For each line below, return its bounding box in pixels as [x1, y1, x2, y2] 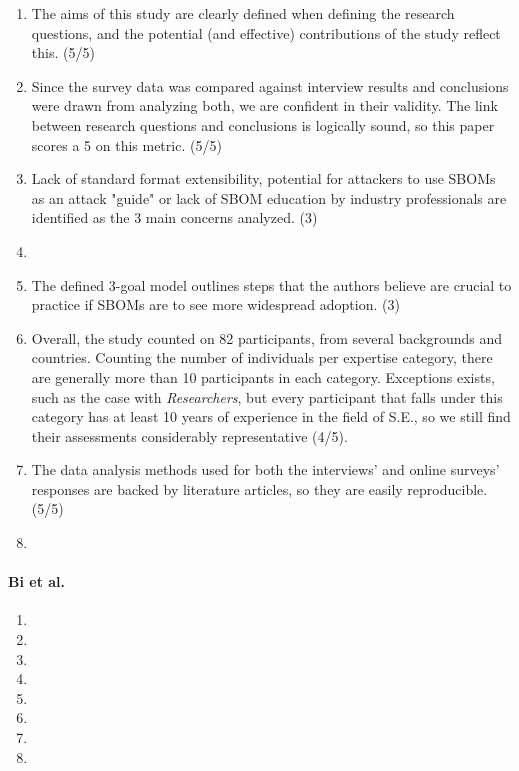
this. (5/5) [31, 42, 95, 63]
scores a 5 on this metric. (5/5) [31, 134, 222, 155]
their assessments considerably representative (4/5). [31, 425, 348, 446]
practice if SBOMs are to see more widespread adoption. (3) [31, 294, 400, 315]
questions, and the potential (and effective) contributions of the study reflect [31, 22, 501, 43]
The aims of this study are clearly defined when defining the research [31, 3, 455, 23]
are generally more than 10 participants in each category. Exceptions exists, [31, 366, 495, 387]
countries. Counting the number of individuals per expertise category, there [31, 347, 493, 368]
